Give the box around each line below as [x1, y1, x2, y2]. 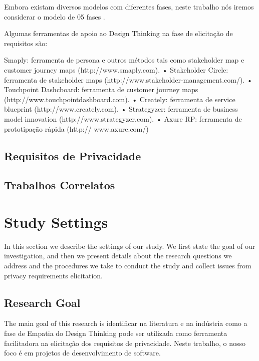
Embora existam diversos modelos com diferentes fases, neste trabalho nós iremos [4, 2, 254, 12]
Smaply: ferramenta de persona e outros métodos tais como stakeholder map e [4, 55, 244, 65]
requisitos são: [4, 38, 48, 48]
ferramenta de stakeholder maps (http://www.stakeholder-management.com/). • [4, 74, 252, 85]
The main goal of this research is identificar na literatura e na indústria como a [4, 318, 247, 328]
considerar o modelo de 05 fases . [4, 11, 105, 22]
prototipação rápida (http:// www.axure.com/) [4, 123, 149, 134]
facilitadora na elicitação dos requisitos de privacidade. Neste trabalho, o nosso [4, 337, 246, 348]
